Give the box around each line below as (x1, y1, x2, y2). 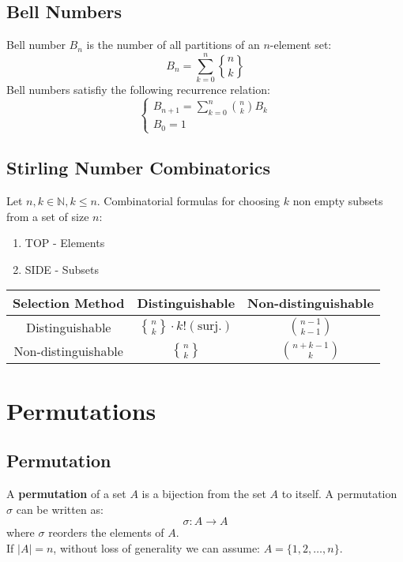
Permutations (6, 394, 156, 426)
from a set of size (6, 208, 89, 224)
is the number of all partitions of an (86, 36, 260, 53)
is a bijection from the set (141, 485, 266, 501)
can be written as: (16, 500, 104, 517)
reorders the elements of (48, 524, 164, 541)
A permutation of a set (6, 485, 126, 501)
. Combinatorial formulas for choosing (96, 193, 281, 209)
